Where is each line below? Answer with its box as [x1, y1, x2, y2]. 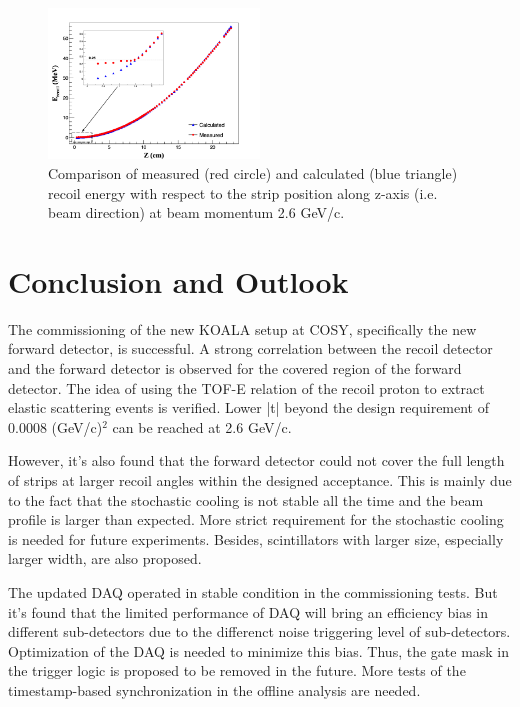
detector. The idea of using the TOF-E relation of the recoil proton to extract [8, 377, 485, 398]
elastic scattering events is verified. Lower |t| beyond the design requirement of [8, 397, 490, 418]
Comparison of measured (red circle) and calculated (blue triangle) [48, 162, 458, 183]
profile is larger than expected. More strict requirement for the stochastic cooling [8, 509, 504, 530]
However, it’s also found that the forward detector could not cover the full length [8, 450, 505, 471]
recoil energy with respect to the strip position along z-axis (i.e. [48, 182, 438, 203]
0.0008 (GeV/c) [8, 416, 103, 437]
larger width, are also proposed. [8, 548, 202, 569]
